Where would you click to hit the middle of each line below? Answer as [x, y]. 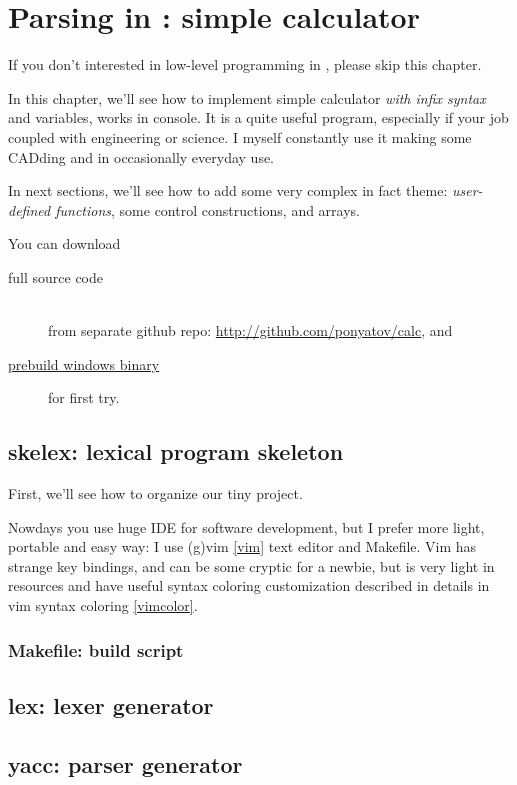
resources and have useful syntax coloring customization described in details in [249, 585]
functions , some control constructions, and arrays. [208, 209]
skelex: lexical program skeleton [176, 451]
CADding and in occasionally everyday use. [141, 156]
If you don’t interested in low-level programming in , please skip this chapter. [245, 64]
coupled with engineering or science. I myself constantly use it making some [240, 136]
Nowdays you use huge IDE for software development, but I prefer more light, [246, 526]
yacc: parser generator [125, 763]
